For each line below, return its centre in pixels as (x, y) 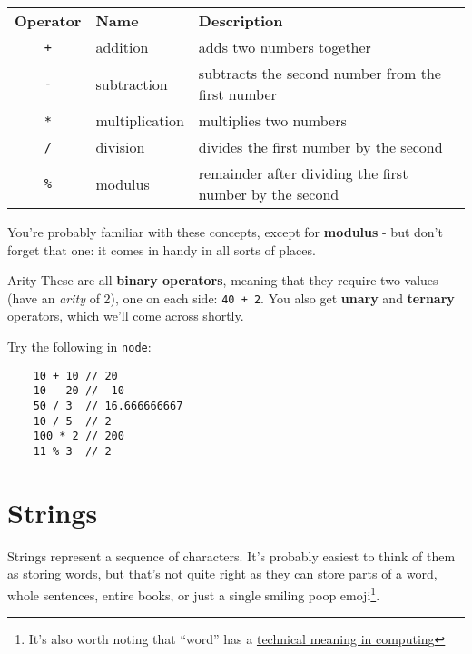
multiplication (140, 120)
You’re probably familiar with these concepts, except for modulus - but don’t (225, 232)
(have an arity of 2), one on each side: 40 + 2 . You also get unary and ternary (231, 297)
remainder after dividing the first (303, 173)
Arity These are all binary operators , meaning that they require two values (223, 280)
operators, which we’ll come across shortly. (126, 316)
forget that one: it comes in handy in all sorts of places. (162, 249)
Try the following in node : (79, 347)
